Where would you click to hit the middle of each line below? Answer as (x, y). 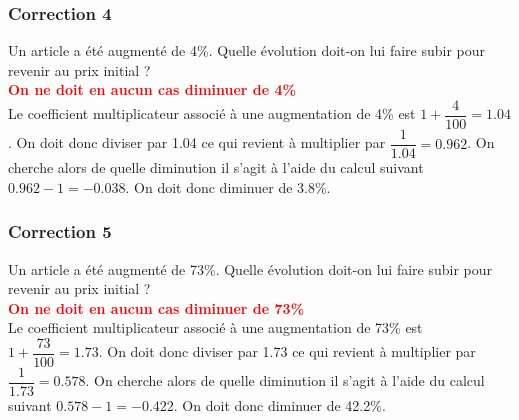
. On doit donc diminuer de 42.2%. (279, 405)
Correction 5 (60, 231)
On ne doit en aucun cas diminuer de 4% (152, 89)
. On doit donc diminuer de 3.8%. (228, 186)
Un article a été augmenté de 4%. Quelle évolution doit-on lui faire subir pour (247, 50)
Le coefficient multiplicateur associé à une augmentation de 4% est (212, 113)
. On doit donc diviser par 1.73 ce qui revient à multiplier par (287, 351)
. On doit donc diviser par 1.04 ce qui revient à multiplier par (197, 142)
